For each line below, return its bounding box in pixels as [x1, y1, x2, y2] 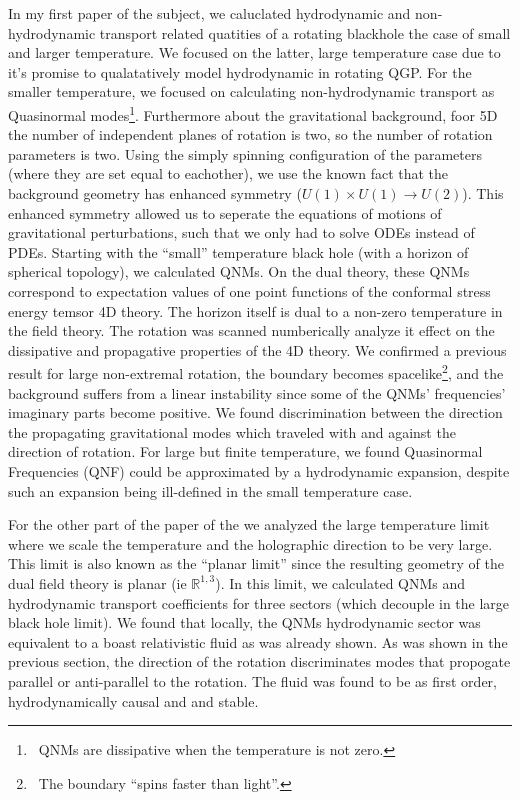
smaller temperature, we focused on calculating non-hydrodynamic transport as [8, 81, 495, 102]
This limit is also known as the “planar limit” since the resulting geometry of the [8, 553, 504, 574]
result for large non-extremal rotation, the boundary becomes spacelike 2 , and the [8, 360, 504, 383]
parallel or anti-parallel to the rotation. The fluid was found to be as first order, [8, 670, 497, 691]
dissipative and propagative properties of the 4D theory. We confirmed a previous [8, 339, 507, 360]
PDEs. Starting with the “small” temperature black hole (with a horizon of [8, 241, 469, 262]
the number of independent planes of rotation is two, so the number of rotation [8, 124, 493, 145]
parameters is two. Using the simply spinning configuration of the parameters [8, 143, 482, 164]
